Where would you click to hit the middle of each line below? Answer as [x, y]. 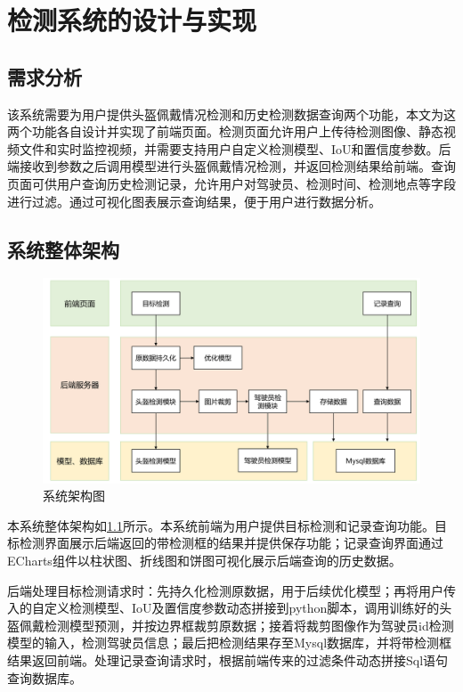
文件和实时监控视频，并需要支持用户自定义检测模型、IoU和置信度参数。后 [235, 148]
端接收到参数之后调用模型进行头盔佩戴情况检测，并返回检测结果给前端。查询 [231, 166]
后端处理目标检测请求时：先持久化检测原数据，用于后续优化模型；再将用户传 [231, 590]
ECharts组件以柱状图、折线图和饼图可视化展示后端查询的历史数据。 [204, 560]
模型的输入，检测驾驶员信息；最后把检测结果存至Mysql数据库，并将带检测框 [230, 643]
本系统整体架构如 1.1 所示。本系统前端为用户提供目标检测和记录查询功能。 [221, 525]
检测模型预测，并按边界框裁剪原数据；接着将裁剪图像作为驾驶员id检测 [249, 625]
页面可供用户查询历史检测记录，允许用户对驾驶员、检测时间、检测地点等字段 [231, 183]
